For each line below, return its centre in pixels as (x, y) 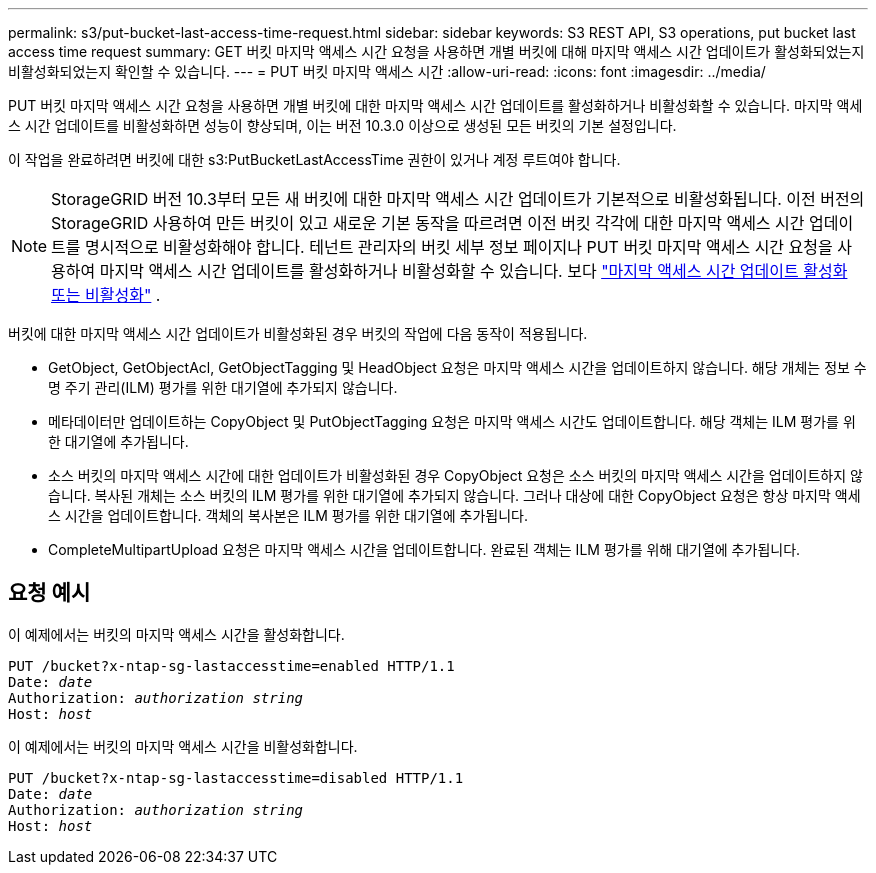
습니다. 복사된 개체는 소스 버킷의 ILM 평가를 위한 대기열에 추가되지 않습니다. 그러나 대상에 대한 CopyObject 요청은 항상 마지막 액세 (454, 495)
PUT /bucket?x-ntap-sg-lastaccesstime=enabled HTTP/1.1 (231, 665)
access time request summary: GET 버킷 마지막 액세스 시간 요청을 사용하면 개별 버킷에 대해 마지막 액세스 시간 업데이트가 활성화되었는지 (436, 51)
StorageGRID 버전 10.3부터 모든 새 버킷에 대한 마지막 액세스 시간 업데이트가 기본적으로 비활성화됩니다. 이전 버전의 (458, 199)
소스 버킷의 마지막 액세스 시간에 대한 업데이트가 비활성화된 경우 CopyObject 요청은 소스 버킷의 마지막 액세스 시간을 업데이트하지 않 (455, 475)
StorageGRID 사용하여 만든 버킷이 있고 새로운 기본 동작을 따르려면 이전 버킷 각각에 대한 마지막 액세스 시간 (428, 223)
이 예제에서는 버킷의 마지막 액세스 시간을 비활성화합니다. (183, 746)
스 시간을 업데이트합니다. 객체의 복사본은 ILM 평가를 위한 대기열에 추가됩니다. (288, 515)
